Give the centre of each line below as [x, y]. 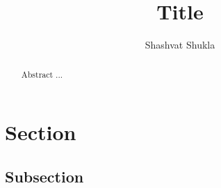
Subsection [44, 176]
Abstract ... [42, 74]
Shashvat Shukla [180, 45]
